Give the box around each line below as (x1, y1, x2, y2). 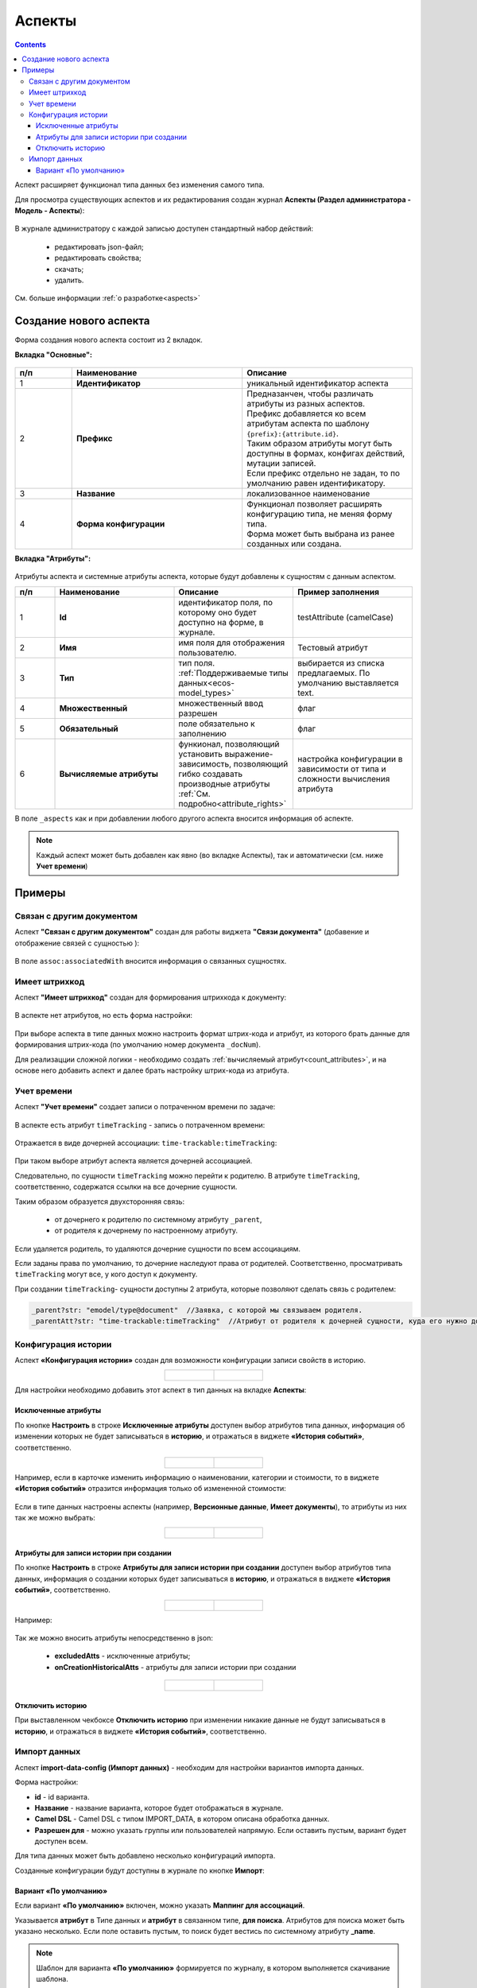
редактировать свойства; (54, 253, 142, 262)
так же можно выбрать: (14, 1513, 95, 1523)
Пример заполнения (297, 586, 379, 597)
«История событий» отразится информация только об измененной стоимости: (14, 1484, 286, 1493)
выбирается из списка (297, 657, 385, 668)
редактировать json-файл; (54, 242, 145, 251)
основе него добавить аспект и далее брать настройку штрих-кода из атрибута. (14, 1066, 289, 1075)
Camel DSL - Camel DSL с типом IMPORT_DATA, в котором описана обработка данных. (34, 1814, 330, 1824)
